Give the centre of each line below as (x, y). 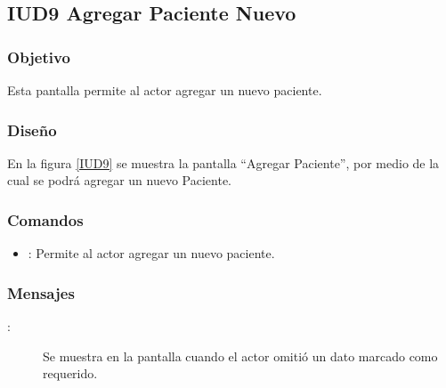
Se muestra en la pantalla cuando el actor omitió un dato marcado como (240, 356)
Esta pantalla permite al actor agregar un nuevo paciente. (165, 90)
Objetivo (39, 57)
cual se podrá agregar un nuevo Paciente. (119, 180)
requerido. (70, 373)
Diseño (32, 129)
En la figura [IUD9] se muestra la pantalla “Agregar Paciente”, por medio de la (223, 162)
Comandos (45, 219)
